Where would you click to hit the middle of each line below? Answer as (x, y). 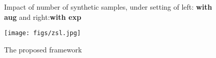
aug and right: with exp (43, 17)
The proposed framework (43, 49)
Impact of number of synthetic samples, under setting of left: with (108, 7)
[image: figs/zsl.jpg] (43, 33)
